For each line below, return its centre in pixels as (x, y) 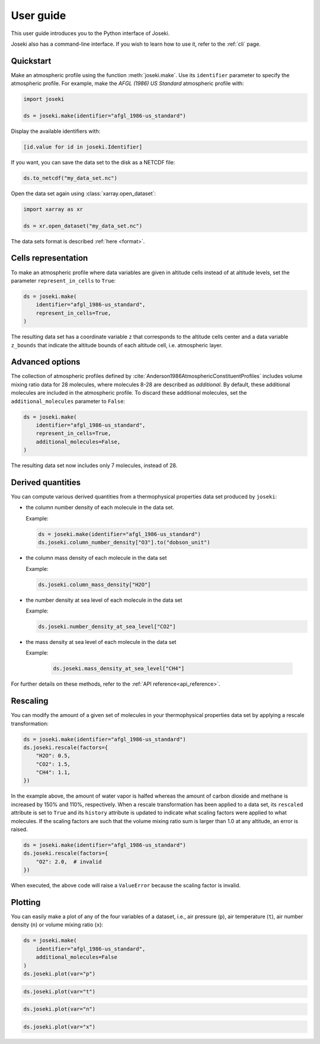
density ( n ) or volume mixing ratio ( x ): (57, 925)
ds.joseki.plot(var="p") (60, 974)
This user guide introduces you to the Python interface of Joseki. (90, 33)
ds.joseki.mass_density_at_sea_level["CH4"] (119, 669)
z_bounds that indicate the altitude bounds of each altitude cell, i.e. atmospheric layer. (117, 345)
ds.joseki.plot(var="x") (60, 1026)
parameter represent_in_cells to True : (63, 280)
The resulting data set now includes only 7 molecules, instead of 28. (94, 465)
